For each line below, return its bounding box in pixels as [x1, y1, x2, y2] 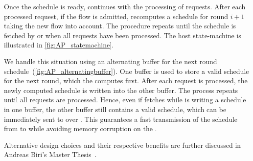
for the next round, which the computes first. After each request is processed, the [4, 75, 248, 86]
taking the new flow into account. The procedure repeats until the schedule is [4, 21, 236, 31]
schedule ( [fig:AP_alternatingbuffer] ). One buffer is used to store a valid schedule [4, 66, 249, 76]
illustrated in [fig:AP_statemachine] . [4, 40, 114, 50]
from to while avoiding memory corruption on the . [4, 123, 157, 134]
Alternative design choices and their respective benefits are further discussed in [4, 139, 241, 150]
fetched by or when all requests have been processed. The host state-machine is [4, 30, 241, 40]
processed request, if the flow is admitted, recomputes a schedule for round [4, 11, 228, 21]
